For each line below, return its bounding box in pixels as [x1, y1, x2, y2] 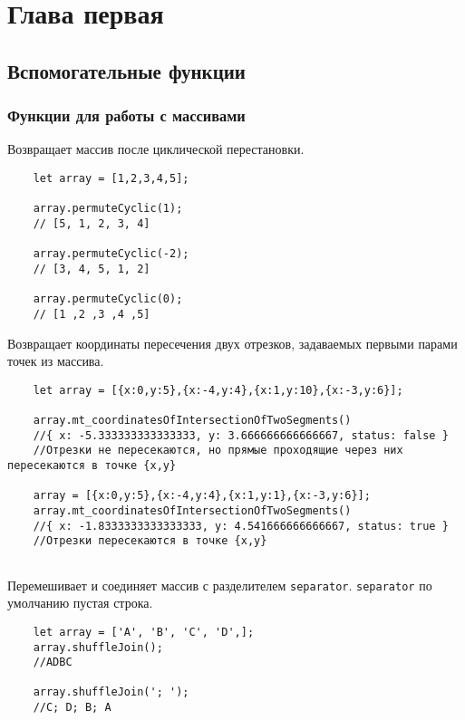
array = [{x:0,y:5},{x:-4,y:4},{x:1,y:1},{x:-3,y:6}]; [33, 489, 371, 503]
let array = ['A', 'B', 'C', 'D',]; [33, 625, 255, 638]
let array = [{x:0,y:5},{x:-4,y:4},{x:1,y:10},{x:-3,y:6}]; [33, 383, 403, 397]
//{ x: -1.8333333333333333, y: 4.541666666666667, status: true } [33, 519, 449, 533]
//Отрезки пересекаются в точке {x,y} [33, 534, 267, 548]
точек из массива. [7, 351, 104, 370]
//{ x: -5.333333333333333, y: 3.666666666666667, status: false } [33, 428, 449, 442]
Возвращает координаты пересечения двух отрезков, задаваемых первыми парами [7, 333, 458, 352]
